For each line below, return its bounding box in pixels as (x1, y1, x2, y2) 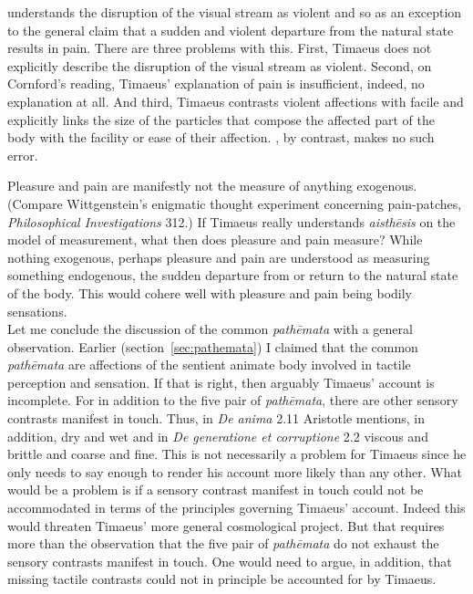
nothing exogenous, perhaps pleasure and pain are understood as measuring (7, 247, 430, 266)
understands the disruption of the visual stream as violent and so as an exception (7, 3, 462, 21)
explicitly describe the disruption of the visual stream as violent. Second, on (7, 56, 432, 75)
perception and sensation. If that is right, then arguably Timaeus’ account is (7, 372, 435, 391)
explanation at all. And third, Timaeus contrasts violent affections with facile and (7, 91, 464, 110)
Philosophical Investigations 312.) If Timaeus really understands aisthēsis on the (7, 212, 456, 231)
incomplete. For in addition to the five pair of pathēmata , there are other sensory (7, 391, 458, 410)
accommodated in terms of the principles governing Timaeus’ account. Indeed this (7, 498, 466, 517)
